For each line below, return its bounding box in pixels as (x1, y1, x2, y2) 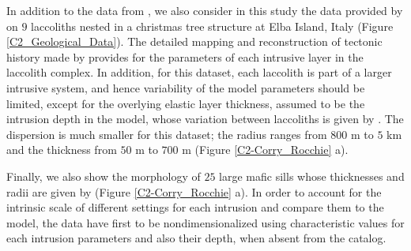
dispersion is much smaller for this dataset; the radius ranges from (6, 126, 327, 142)
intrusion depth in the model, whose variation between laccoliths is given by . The (6, 111, 404, 127)
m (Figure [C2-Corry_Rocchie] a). (182, 141, 349, 158)
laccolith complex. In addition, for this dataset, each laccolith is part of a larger (6, 64, 392, 81)
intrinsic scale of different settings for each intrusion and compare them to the (6, 199, 384, 215)
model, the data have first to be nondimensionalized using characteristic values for (6, 214, 405, 230)
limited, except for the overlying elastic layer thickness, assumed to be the (6, 95, 365, 111)
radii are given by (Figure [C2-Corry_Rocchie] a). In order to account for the (6, 183, 382, 200)
